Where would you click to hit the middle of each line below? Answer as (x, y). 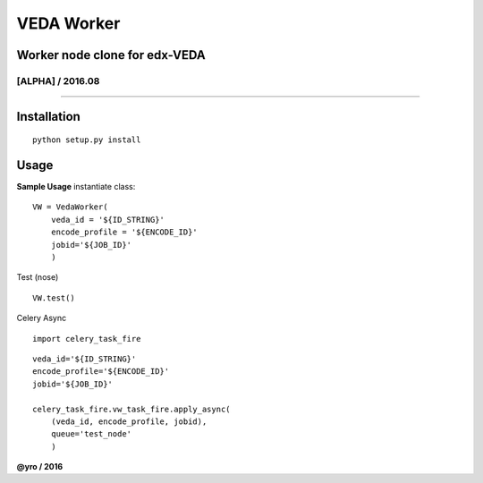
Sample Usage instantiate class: (76, 187)
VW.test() (54, 298)
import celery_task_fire (87, 339)
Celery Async (42, 318)
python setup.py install (87, 140)
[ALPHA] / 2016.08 (58, 80)
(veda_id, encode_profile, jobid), (129, 421)
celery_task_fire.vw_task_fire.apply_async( (132, 409)
